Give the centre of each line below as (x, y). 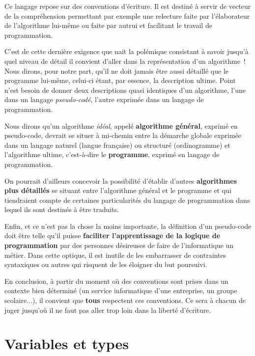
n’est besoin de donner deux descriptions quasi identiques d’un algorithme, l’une (125, 90)
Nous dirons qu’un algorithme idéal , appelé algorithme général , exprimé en (121, 125)
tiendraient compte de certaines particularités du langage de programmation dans (127, 200)
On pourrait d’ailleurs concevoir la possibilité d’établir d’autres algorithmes (121, 180)
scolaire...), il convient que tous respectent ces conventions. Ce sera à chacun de (125, 300)
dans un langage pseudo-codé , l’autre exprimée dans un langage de (104, 99)
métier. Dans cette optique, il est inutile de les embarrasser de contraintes (115, 255)
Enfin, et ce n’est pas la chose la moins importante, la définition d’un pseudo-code (128, 226)
